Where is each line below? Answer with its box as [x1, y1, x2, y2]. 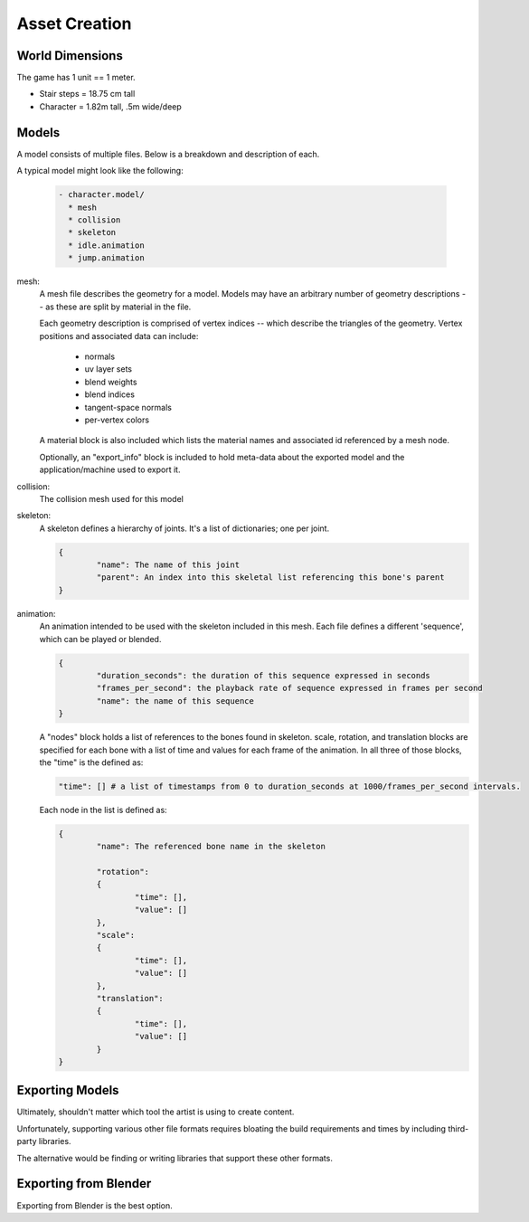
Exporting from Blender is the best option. [16, 1199, 173, 1211]
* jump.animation [68, 253, 145, 263]
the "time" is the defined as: [39, 756, 144, 768]
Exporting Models [16, 1083, 119, 1098]
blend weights [84, 376, 137, 387]
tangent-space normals [84, 402, 172, 412]
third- [448, 1123, 469, 1134]
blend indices [84, 389, 136, 400]
